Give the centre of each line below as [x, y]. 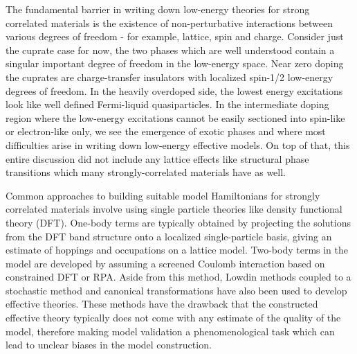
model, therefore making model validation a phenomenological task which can [170, 331]
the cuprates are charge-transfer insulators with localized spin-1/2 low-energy [170, 77]
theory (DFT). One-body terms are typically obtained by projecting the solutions [178, 222]
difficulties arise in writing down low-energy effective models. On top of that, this [178, 144]
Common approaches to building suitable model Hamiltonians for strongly [163, 195]
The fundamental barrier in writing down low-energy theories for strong [158, 9]
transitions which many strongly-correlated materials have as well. [146, 172]
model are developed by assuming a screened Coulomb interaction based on [165, 263]
